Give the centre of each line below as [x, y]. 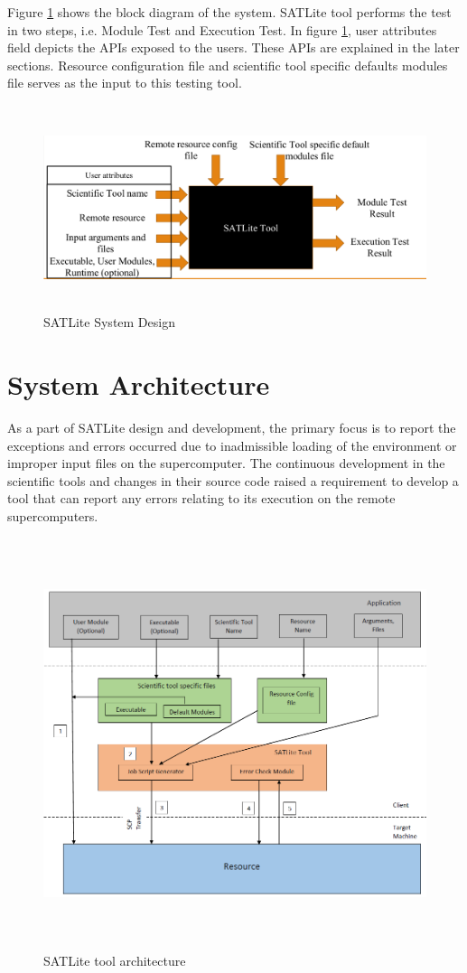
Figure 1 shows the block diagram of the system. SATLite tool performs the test [229, 12]
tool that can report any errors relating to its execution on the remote [201, 498]
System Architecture [139, 384]
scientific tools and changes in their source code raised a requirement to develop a [233, 480]
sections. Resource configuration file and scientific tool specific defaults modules [228, 65]
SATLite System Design [109, 322]
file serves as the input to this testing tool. [125, 83]
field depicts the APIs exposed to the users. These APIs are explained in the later [233, 47]
